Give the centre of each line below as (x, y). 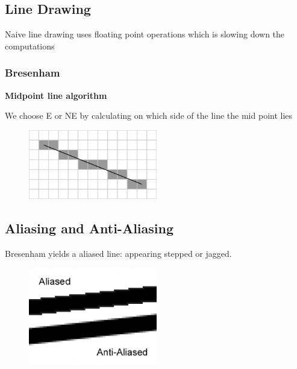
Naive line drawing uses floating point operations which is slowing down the (145, 34)
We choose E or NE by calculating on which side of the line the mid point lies (149, 115)
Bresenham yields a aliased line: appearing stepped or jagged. (118, 254)
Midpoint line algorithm (56, 95)
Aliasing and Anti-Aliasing (89, 228)
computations (30, 46)
